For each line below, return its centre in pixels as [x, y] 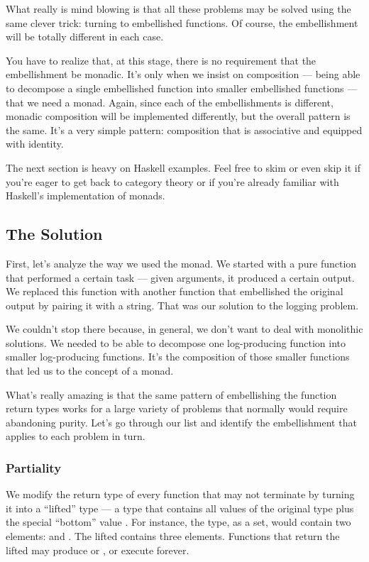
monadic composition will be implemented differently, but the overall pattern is [178, 116]
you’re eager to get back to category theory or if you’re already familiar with [172, 181]
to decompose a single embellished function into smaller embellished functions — [182, 88]
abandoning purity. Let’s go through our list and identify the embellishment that [181, 422]
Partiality [34, 467]
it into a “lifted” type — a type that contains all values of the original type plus [180, 508]
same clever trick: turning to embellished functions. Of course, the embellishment [182, 22]
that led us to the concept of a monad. [90, 371]
